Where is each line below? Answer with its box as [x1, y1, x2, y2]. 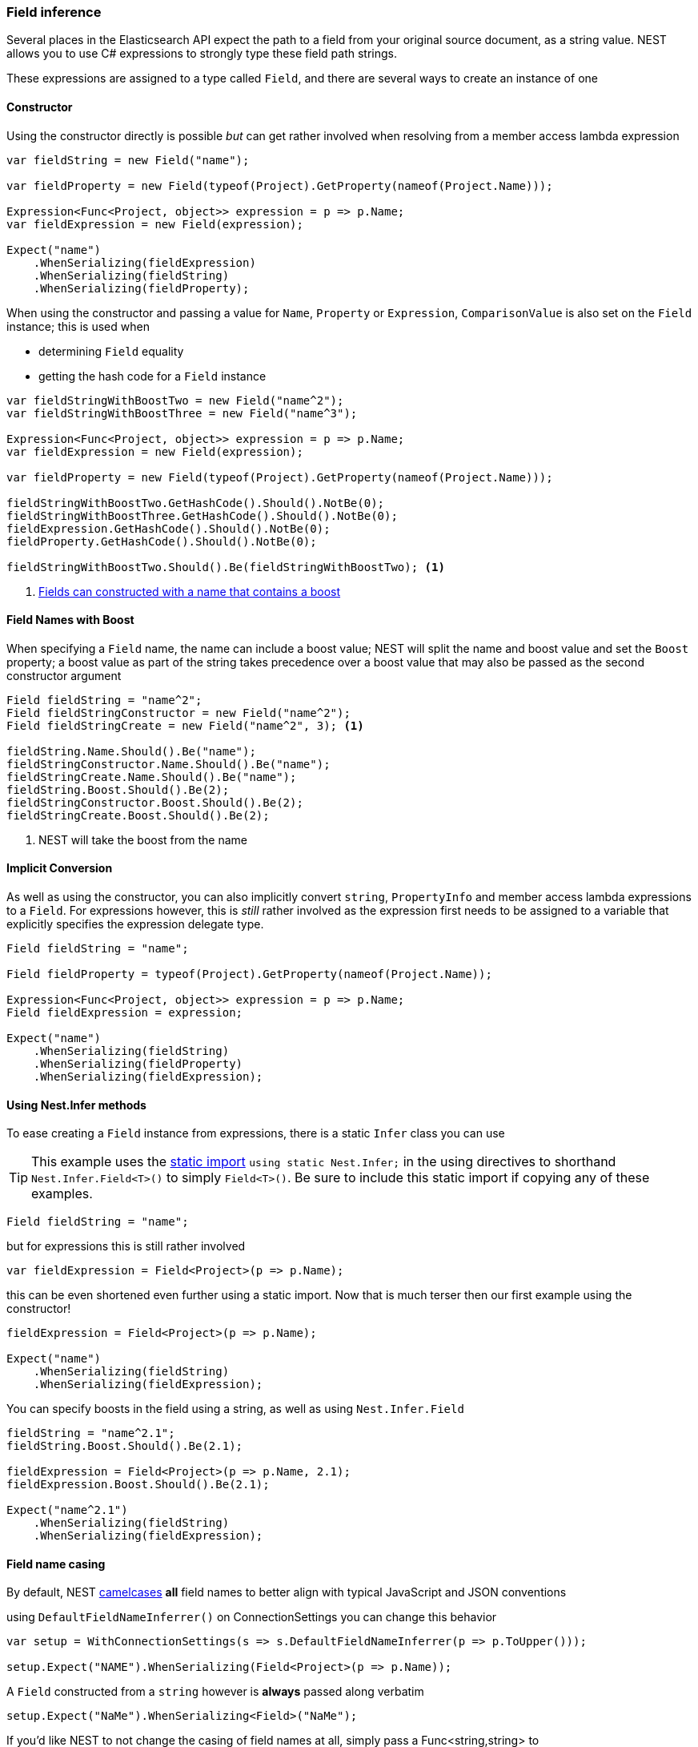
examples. [31, 1185, 93, 1202]
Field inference [6, 4, 102, 20]
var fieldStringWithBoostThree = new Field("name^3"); [6, 406, 358, 420]
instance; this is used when [6, 319, 150, 333]
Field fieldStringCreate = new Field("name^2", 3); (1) [6, 719, 364, 732]
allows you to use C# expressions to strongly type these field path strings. [6, 46, 398, 61]
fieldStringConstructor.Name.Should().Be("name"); [6, 757, 331, 771]
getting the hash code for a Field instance [38, 368, 267, 383]
